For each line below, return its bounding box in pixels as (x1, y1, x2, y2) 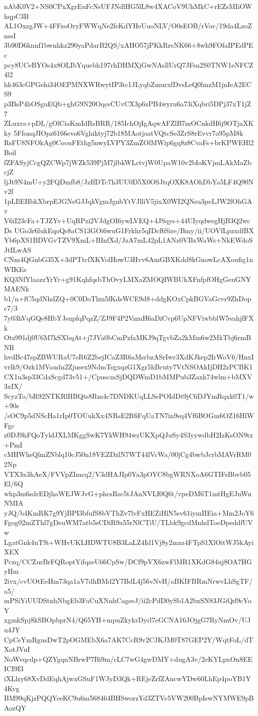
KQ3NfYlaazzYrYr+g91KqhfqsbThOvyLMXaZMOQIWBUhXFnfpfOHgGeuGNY (4, 273, 252, 284)
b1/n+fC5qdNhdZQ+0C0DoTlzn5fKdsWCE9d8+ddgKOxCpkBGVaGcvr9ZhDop (4, 293, 252, 303)
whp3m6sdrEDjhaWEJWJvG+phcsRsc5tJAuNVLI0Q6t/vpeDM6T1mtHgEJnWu (4, 488, 252, 498)
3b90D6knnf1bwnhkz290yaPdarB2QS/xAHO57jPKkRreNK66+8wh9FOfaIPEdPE (4, 40, 254, 50)
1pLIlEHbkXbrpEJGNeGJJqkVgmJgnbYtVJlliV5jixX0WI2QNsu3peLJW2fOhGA (4, 195, 253, 206)
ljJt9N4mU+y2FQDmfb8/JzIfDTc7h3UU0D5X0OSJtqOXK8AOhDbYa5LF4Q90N (4, 176, 254, 186)
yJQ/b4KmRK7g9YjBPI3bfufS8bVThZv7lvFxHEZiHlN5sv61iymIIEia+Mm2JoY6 (4, 507, 254, 518)
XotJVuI (4, 644, 30, 654)
